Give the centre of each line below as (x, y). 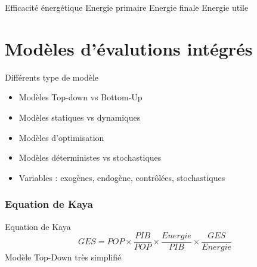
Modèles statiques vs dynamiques (80, 117)
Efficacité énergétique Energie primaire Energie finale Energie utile (127, 7)
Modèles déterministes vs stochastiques (90, 157)
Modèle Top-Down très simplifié (63, 257)
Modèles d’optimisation (61, 137)
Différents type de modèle (52, 77)
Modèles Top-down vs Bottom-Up (80, 97)
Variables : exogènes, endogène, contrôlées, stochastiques (122, 177)
